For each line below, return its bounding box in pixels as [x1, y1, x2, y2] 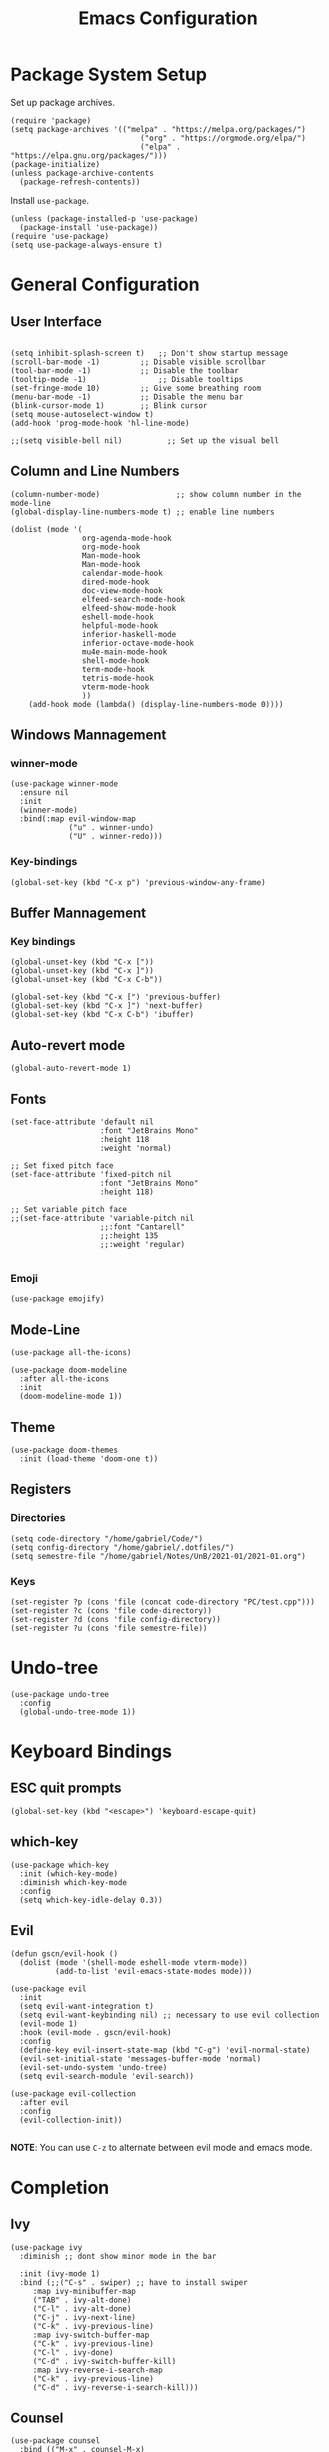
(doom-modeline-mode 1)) [19, 1392, 123, 1402]
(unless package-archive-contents [10, 168, 155, 178]
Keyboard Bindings [10, 1740, 173, 1763]
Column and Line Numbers [10, 463, 180, 480]
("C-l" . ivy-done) [32, 2347, 114, 2357]
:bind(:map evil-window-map [19, 814, 137, 824]
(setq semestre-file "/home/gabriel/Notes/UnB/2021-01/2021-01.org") [10, 1551, 307, 1561]
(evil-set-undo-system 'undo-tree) [19, 2062, 168, 2072]
